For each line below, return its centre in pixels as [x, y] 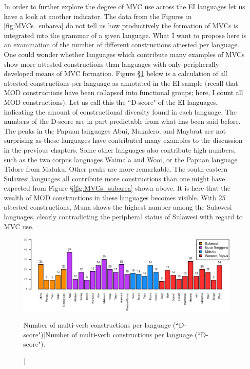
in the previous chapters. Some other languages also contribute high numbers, [120, 149]
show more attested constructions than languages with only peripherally [112, 64]
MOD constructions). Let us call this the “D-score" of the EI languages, [111, 102]
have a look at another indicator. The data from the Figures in [98, 16]
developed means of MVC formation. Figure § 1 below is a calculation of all [116, 73]
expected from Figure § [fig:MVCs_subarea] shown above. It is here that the [117, 188]
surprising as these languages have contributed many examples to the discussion [123, 140]
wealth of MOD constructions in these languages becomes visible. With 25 [115, 197]
